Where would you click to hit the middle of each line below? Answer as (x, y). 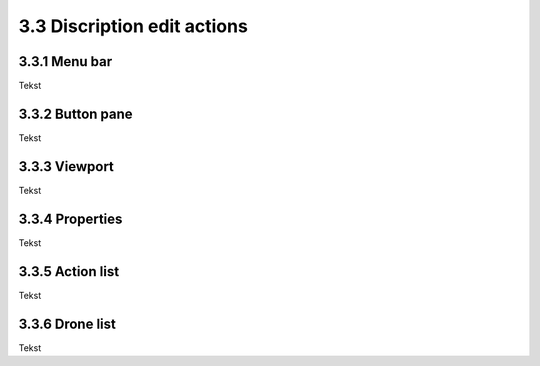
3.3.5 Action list (69, 271)
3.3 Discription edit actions (133, 26)
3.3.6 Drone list (67, 323)
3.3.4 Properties (70, 218)
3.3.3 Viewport (66, 166)
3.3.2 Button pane (76, 113)
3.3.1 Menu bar (65, 61)
